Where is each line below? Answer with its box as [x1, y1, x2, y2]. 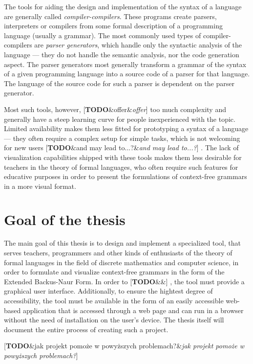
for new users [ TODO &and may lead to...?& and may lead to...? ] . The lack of [4, 142, 239, 153]
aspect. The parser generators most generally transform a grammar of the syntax [4, 59, 246, 69]
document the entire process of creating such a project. [4, 324, 169, 334]
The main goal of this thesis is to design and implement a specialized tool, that [4, 238, 241, 248]
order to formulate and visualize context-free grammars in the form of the [4, 267, 225, 277]
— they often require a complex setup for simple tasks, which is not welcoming [4, 133, 240, 143]
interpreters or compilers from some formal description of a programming [4, 21, 223, 31]
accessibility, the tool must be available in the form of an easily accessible [4, 295, 224, 305]
